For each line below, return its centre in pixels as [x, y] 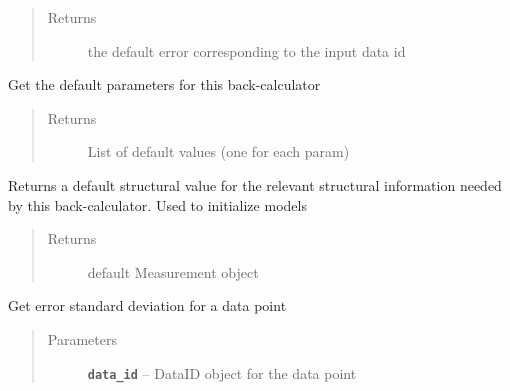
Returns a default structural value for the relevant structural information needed [255, 184]
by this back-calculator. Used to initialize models [157, 204]
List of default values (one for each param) [218, 151]
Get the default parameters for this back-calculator [164, 84]
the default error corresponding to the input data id [246, 50]
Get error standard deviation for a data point [147, 305]
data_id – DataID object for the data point [222, 372]
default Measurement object [173, 271]
